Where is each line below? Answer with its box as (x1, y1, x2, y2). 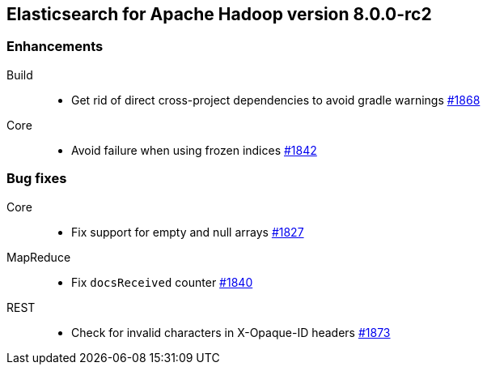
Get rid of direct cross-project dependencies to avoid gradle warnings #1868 (71, 92, 481, 107)
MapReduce (6, 249, 71, 264)
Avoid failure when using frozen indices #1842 (71, 143, 317, 157)
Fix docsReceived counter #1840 (71, 275, 253, 289)
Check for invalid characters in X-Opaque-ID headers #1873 (71, 325, 391, 339)
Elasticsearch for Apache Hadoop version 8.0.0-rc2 (6, 4, 432, 24)
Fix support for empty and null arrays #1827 (71, 224, 304, 239)
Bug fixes (6, 170, 67, 187)
